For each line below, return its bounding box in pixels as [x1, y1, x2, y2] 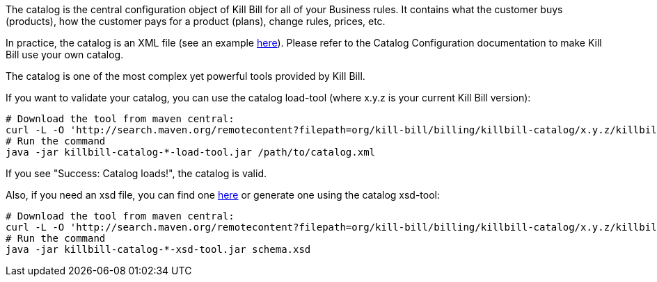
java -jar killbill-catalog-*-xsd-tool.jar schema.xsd [6, 244, 311, 255]
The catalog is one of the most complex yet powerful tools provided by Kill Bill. [6, 70, 365, 82]
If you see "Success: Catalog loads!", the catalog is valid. [6, 167, 267, 179]
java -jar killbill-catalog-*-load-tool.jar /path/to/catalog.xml [6, 147, 376, 158]
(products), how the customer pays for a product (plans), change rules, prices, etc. [6, 15, 386, 27]
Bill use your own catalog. [6, 49, 124, 60]
